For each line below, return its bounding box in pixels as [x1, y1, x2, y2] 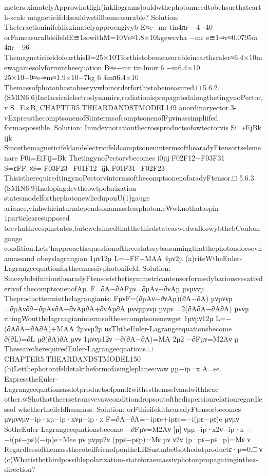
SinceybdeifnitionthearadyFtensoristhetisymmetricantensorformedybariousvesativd [4, 273, 263, 284]
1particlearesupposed [4, 212, 70, 223]
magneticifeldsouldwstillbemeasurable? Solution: [27, 11, 179, 22]
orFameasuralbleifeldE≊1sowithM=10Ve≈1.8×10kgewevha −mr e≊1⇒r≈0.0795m [4, 31, 258, 42]
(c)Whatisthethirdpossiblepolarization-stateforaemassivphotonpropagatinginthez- [4, 453, 258, 464]
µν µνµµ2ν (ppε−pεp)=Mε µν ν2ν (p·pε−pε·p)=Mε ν [78, 433, 251, 444]
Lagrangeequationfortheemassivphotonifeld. [4, 263, 140, 273]
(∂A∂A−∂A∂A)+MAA [4, 323, 74, 333]
